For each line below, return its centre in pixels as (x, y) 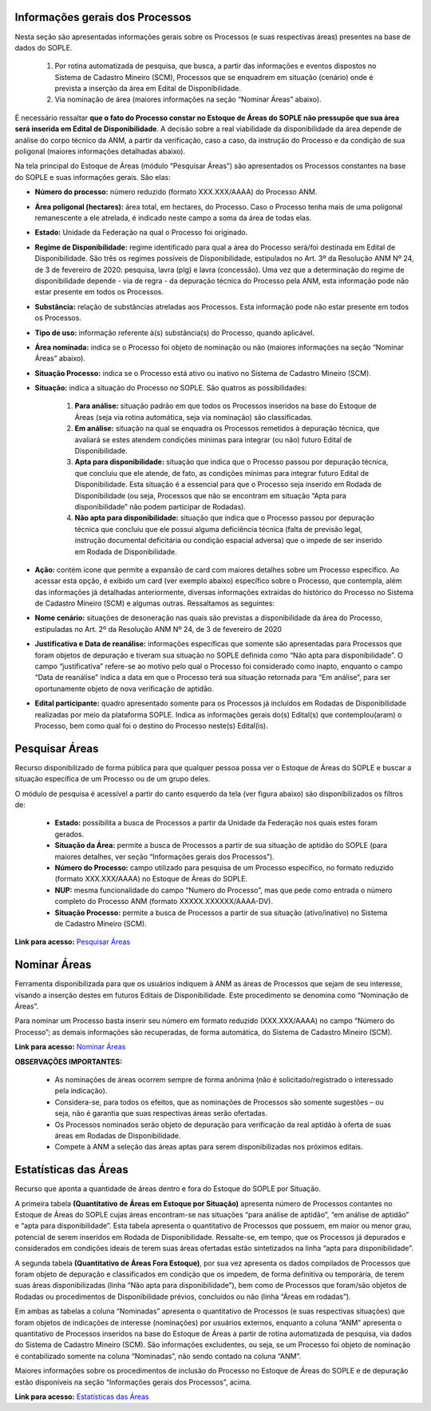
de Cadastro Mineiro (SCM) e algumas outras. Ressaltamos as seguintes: (155, 603)
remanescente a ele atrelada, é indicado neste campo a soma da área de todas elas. (173, 218)
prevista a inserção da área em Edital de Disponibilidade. (148, 89)
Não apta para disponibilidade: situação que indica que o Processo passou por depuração (225, 518)
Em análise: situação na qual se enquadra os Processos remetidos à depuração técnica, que (227, 429)
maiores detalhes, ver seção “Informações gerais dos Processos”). (164, 857)
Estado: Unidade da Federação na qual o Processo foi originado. (141, 233)
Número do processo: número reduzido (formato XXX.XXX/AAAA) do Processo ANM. (176, 192)
